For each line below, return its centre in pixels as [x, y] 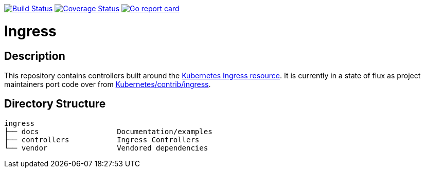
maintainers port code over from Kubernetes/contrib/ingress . [108, 84]
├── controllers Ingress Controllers [102, 139]
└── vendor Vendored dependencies [106, 148]
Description [35, 56]
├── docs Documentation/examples [108, 131]
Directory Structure [55, 104]
